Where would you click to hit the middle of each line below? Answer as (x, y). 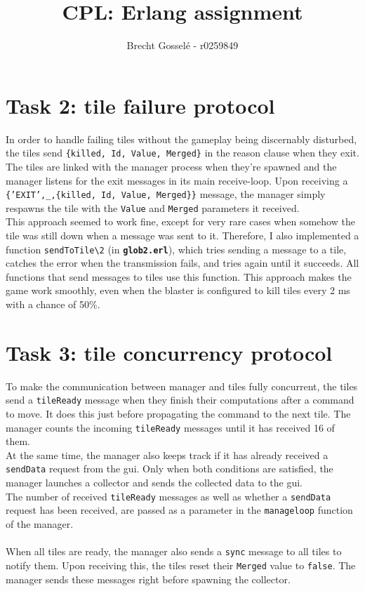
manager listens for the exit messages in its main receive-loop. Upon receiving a (177, 180)
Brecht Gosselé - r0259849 (182, 45)
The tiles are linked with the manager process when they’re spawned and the (171, 166)
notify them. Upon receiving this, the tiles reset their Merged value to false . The (181, 565)
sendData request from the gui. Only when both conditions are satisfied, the (170, 469)
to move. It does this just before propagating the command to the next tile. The (178, 413)
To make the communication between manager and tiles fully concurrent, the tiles (182, 386)
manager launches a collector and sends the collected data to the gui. (154, 483)
